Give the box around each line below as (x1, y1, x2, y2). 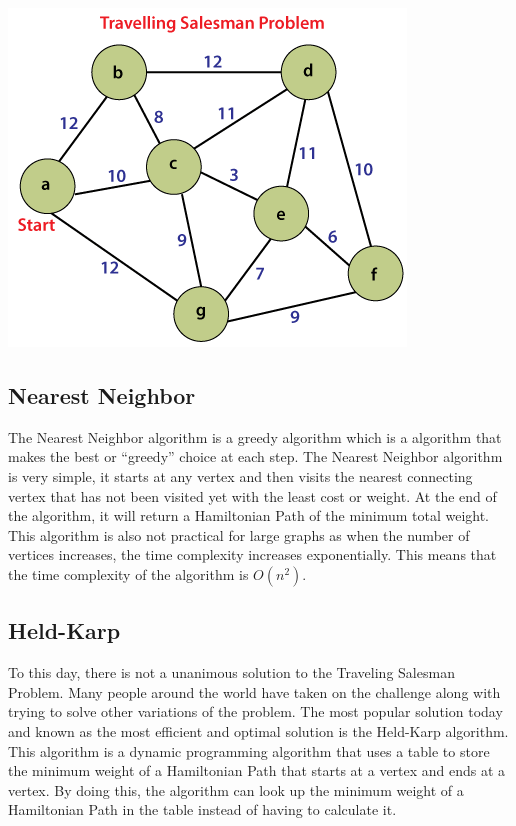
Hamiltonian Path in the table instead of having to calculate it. (8, 799, 397, 820)
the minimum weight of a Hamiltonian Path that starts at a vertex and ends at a (8, 760, 506, 781)
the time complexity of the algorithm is (8, 563, 249, 584)
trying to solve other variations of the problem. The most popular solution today (8, 701, 503, 722)
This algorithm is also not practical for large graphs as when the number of (8, 524, 470, 545)
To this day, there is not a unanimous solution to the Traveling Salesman (8, 662, 455, 683)
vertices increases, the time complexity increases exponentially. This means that (8, 544, 497, 565)
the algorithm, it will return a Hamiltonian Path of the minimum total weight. (8, 505, 490, 526)
